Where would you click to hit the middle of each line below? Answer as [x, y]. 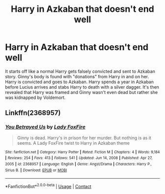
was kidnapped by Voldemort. [35, 97]
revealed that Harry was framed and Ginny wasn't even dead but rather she [82, 92]
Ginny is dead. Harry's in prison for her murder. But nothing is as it [84, 138]
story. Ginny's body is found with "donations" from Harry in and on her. [77, 76]
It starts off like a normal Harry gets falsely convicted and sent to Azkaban [80, 71]
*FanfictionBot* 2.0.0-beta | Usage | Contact [48, 186]
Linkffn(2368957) [33, 113]
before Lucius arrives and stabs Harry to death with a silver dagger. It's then [82, 87]
